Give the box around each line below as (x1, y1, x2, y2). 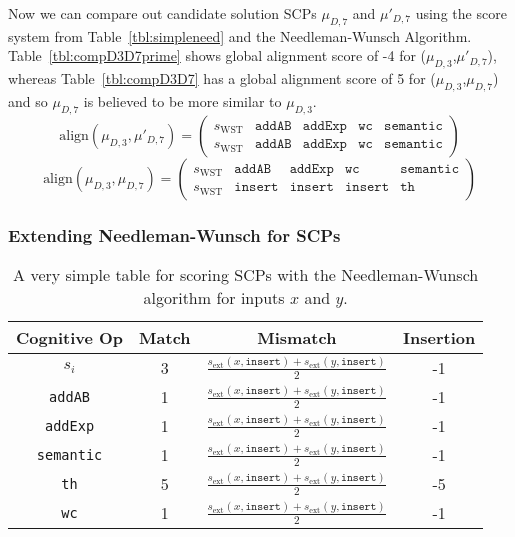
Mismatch (257, 326, 337, 349)
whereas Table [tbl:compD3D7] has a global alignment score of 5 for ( (8, 68, 436, 89)
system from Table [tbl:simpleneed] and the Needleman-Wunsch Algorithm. (8, 25, 472, 46)
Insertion (403, 326, 476, 349)
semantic (36, 446, 103, 463)
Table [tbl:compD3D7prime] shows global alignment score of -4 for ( (8, 45, 427, 66)
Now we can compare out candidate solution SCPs (8, 3, 317, 23)
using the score (415, 3, 507, 23)
